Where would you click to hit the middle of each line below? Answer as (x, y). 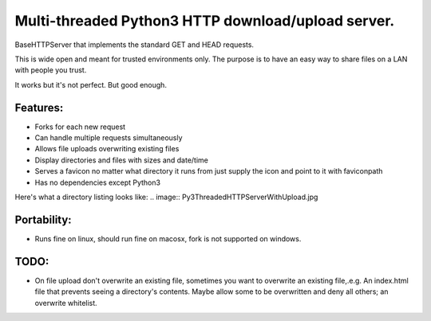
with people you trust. (51, 70)
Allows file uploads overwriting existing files (107, 149)
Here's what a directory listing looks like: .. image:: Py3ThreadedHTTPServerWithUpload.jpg (166, 197)
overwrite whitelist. (66, 303)
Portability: (43, 219)
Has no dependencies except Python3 (98, 182)
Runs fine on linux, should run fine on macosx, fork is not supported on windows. (168, 238)
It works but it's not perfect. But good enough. (91, 84)
